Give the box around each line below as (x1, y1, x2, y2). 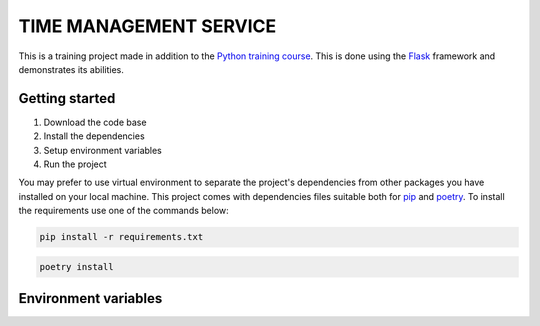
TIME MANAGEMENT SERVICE (18, 15, 277, 37)
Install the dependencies (43, 130, 145, 142)
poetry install (39, 261, 114, 272)
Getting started (18, 90, 116, 107)
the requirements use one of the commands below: (18, 205, 229, 217)
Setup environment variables (43, 144, 162, 156)
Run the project (43, 158, 107, 170)
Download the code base (43, 116, 147, 128)
